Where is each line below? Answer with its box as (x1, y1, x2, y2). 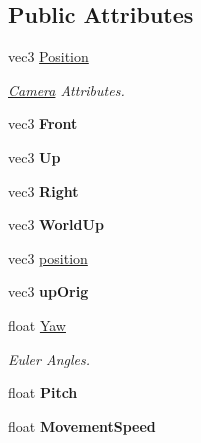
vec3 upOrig (8, 281, 89, 302)
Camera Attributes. (8, 79, 125, 100)
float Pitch (8, 382, 78, 403)
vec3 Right (8, 180, 79, 201)
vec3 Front (8, 113, 78, 134)
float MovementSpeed (8, 415, 156, 436)
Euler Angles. (8, 348, 90, 369)
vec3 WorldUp (8, 214, 104, 235)
